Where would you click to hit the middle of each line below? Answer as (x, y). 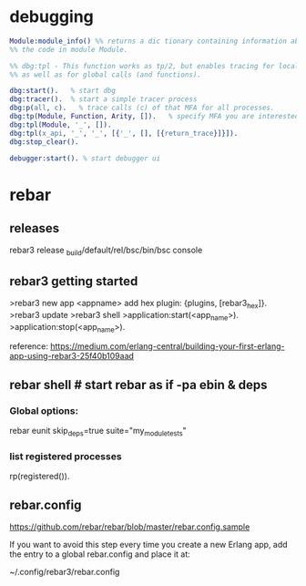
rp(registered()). (40, 477)
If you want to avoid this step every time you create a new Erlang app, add (149, 545)
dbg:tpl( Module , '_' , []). (61, 125)
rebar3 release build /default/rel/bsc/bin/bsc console (106, 251)
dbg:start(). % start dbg (63, 91)
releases (35, 228)
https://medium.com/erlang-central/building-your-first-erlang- (167, 346)
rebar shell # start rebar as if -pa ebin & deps (138, 385)
